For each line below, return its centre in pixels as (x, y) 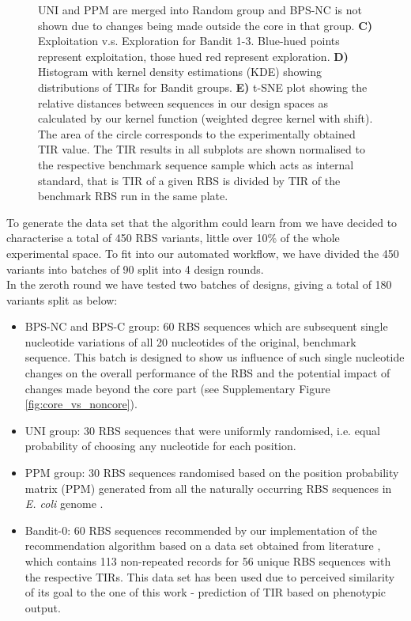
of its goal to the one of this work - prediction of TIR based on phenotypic (205, 592)
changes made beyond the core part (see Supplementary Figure (177, 388)
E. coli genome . (64, 504)
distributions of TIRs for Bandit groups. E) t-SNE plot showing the (203, 87)
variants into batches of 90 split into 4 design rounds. (135, 269)
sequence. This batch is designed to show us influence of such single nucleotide (215, 357)
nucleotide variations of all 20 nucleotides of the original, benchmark (190, 341)
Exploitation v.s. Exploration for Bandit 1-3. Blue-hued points (189, 41)
